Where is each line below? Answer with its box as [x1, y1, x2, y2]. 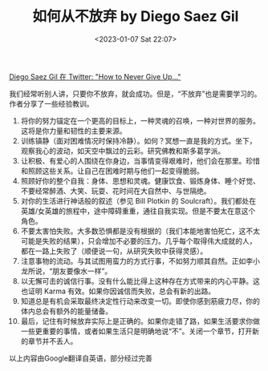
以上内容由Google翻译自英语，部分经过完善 [9, 353, 153, 363]
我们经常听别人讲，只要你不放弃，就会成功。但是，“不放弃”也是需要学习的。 [9, 89, 262, 99]
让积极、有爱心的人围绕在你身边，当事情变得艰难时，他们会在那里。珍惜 [20, 155, 260, 165]
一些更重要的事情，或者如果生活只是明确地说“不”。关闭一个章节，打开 [20, 326, 253, 336]
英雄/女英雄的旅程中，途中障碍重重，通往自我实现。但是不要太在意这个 [20, 206, 256, 216]
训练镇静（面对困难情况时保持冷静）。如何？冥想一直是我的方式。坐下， [20, 135, 257, 145]
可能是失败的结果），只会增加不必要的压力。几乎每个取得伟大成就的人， [20, 236, 257, 245]
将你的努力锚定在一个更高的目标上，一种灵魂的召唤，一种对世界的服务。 [20, 115, 260, 125]
